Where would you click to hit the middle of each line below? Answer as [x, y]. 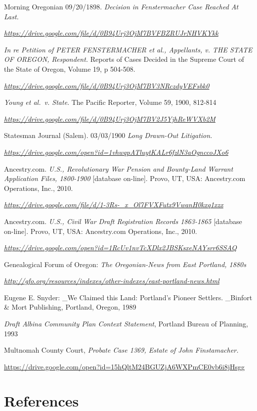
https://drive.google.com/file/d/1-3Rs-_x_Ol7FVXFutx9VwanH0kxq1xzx [114, 205]
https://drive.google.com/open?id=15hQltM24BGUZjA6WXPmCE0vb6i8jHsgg [125, 366]
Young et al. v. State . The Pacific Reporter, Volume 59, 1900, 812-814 [110, 102]
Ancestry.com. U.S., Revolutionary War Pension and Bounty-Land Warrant [119, 168]
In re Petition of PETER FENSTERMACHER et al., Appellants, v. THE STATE [128, 49]
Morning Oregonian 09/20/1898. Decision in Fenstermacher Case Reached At [121, 6]
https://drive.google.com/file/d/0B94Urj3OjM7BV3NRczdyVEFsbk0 [107, 85]
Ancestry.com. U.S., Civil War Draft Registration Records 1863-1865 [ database [123, 221]
